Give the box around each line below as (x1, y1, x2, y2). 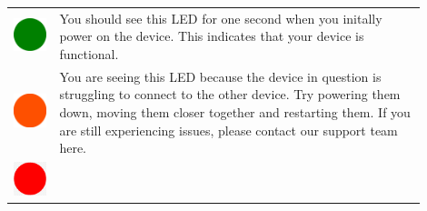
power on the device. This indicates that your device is (59, 26, 364, 45)
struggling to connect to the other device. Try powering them (59, 85, 401, 104)
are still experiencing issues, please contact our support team (59, 120, 398, 139)
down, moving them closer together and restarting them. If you (59, 102, 411, 121)
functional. (59, 44, 119, 63)
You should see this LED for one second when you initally (59, 8, 382, 27)
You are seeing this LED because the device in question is (59, 66, 382, 85)
